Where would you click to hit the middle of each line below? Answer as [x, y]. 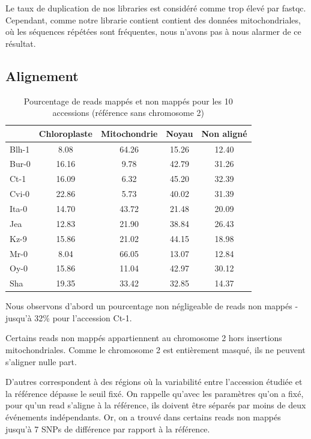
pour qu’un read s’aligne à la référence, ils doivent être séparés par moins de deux [156, 405]
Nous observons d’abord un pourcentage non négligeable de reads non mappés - [152, 306]
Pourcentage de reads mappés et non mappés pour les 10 [128, 101]
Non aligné [224, 133]
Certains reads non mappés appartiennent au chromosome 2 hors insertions [144, 338]
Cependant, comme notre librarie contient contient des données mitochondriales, [153, 20]
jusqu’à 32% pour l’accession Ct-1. [69, 317]
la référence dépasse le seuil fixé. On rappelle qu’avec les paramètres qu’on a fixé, [155, 393]
